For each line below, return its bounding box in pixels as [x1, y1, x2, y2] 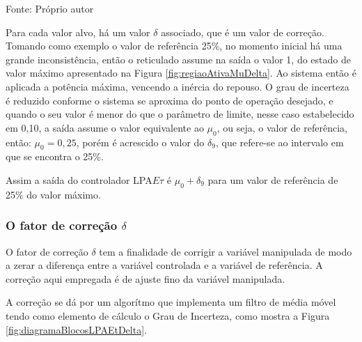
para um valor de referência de [207, 172, 338, 187]
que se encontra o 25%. [6, 149, 104, 164]
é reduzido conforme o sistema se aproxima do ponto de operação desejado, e [6, 93, 333, 107]
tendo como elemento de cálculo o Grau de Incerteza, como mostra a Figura [6, 308, 330, 322]
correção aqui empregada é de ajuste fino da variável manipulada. [6, 271, 285, 286]
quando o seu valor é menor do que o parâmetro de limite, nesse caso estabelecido [6, 107, 354, 121]
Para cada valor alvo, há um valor [6, 24, 150, 39]
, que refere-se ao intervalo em [215, 134, 344, 149]
